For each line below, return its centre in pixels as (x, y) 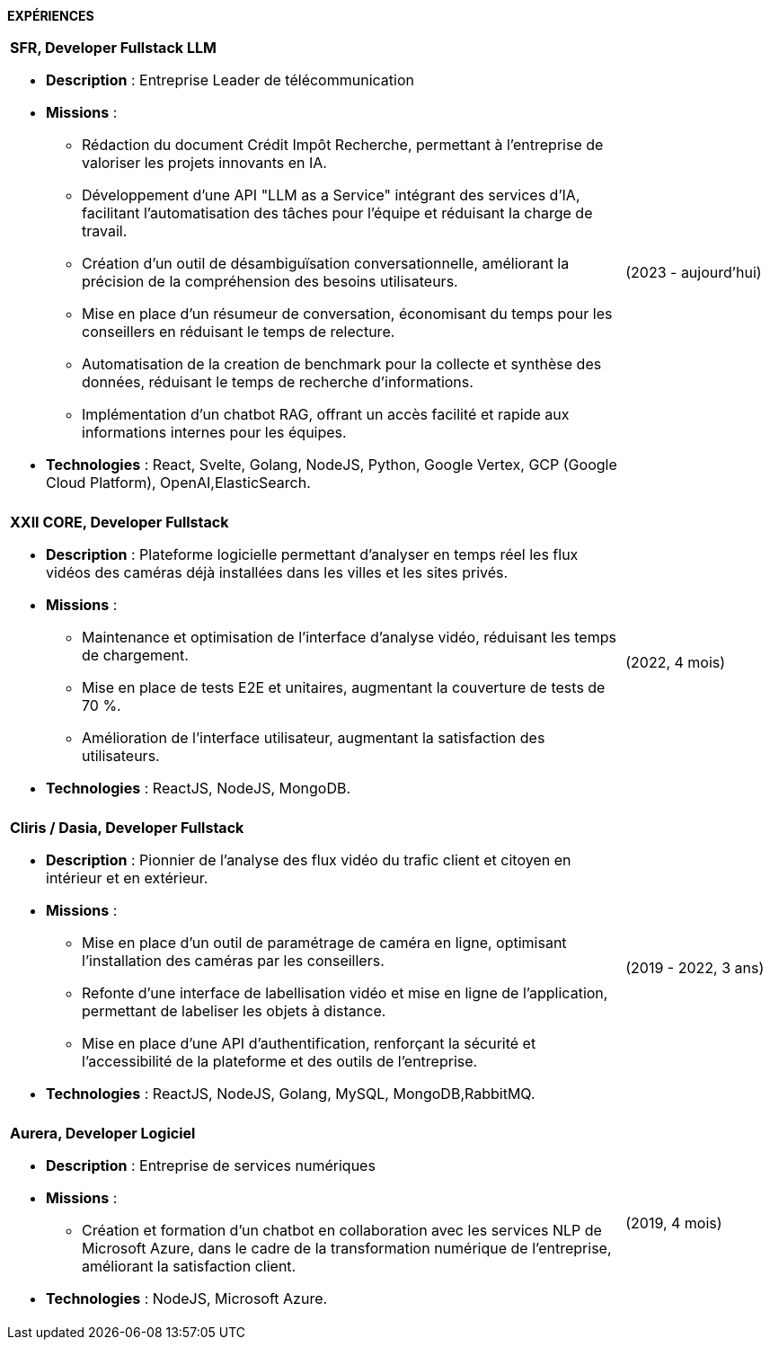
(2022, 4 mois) (676, 662)
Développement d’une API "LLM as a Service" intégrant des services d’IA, (331, 195)
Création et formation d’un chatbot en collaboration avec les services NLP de (342, 1230)
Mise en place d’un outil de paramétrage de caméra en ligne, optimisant (324, 943)
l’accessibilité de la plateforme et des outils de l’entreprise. (280, 1061)
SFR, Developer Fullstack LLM (113, 48)
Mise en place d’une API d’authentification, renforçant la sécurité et (309, 1043)
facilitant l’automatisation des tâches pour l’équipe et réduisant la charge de (337, 213)
